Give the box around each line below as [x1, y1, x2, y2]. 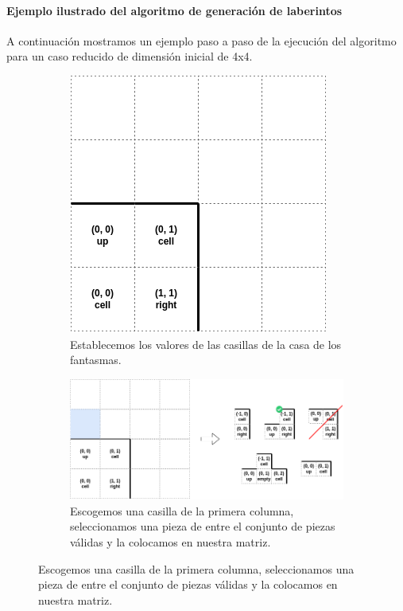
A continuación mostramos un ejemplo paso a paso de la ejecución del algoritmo [6, 32, 397, 49]
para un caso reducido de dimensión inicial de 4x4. [6, 48, 253, 65]
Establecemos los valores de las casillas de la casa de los [70, 335, 342, 352]
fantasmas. [70, 351, 122, 368]
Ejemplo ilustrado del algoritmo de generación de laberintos [6, 2, 343, 18]
